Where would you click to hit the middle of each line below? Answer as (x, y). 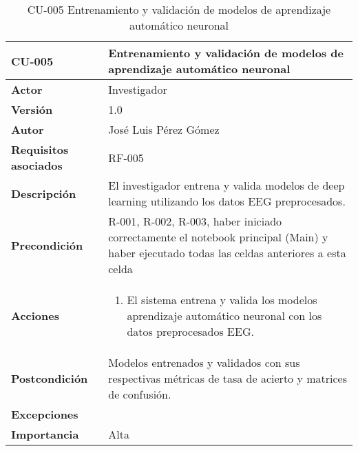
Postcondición (50, 378)
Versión (32, 109)
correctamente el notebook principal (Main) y (218, 237)
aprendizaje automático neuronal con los (224, 315)
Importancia (45, 434)
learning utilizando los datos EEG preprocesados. (227, 201)
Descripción (44, 193)
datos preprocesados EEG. (190, 331)
